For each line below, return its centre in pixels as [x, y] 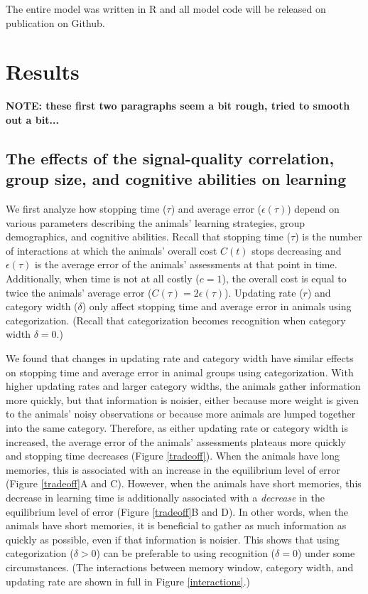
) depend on [313, 209]
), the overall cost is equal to [284, 279]
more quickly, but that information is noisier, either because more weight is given [183, 399]
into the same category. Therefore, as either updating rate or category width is [177, 428]
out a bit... [32, 119]
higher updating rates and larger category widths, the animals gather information [183, 386]
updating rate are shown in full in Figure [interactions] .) [128, 581]
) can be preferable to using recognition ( [186, 553]
